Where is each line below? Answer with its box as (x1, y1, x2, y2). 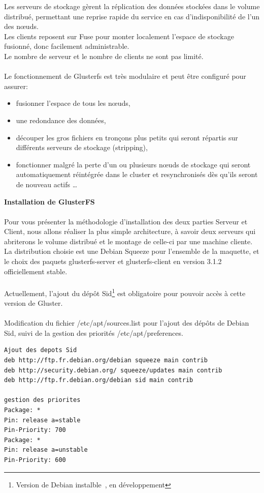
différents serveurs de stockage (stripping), (16, 142, 148, 153)
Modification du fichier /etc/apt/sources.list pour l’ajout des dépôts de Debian (4, 317, 249, 328)
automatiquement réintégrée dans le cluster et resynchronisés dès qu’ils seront (16, 169, 258, 180)
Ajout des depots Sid (4, 346, 77, 354)
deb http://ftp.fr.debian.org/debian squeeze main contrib (4, 357, 208, 364)
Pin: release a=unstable (4, 446, 88, 454)
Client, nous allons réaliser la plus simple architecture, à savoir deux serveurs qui (4, 226, 256, 237)
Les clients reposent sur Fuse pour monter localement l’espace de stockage (4, 31, 234, 41)
